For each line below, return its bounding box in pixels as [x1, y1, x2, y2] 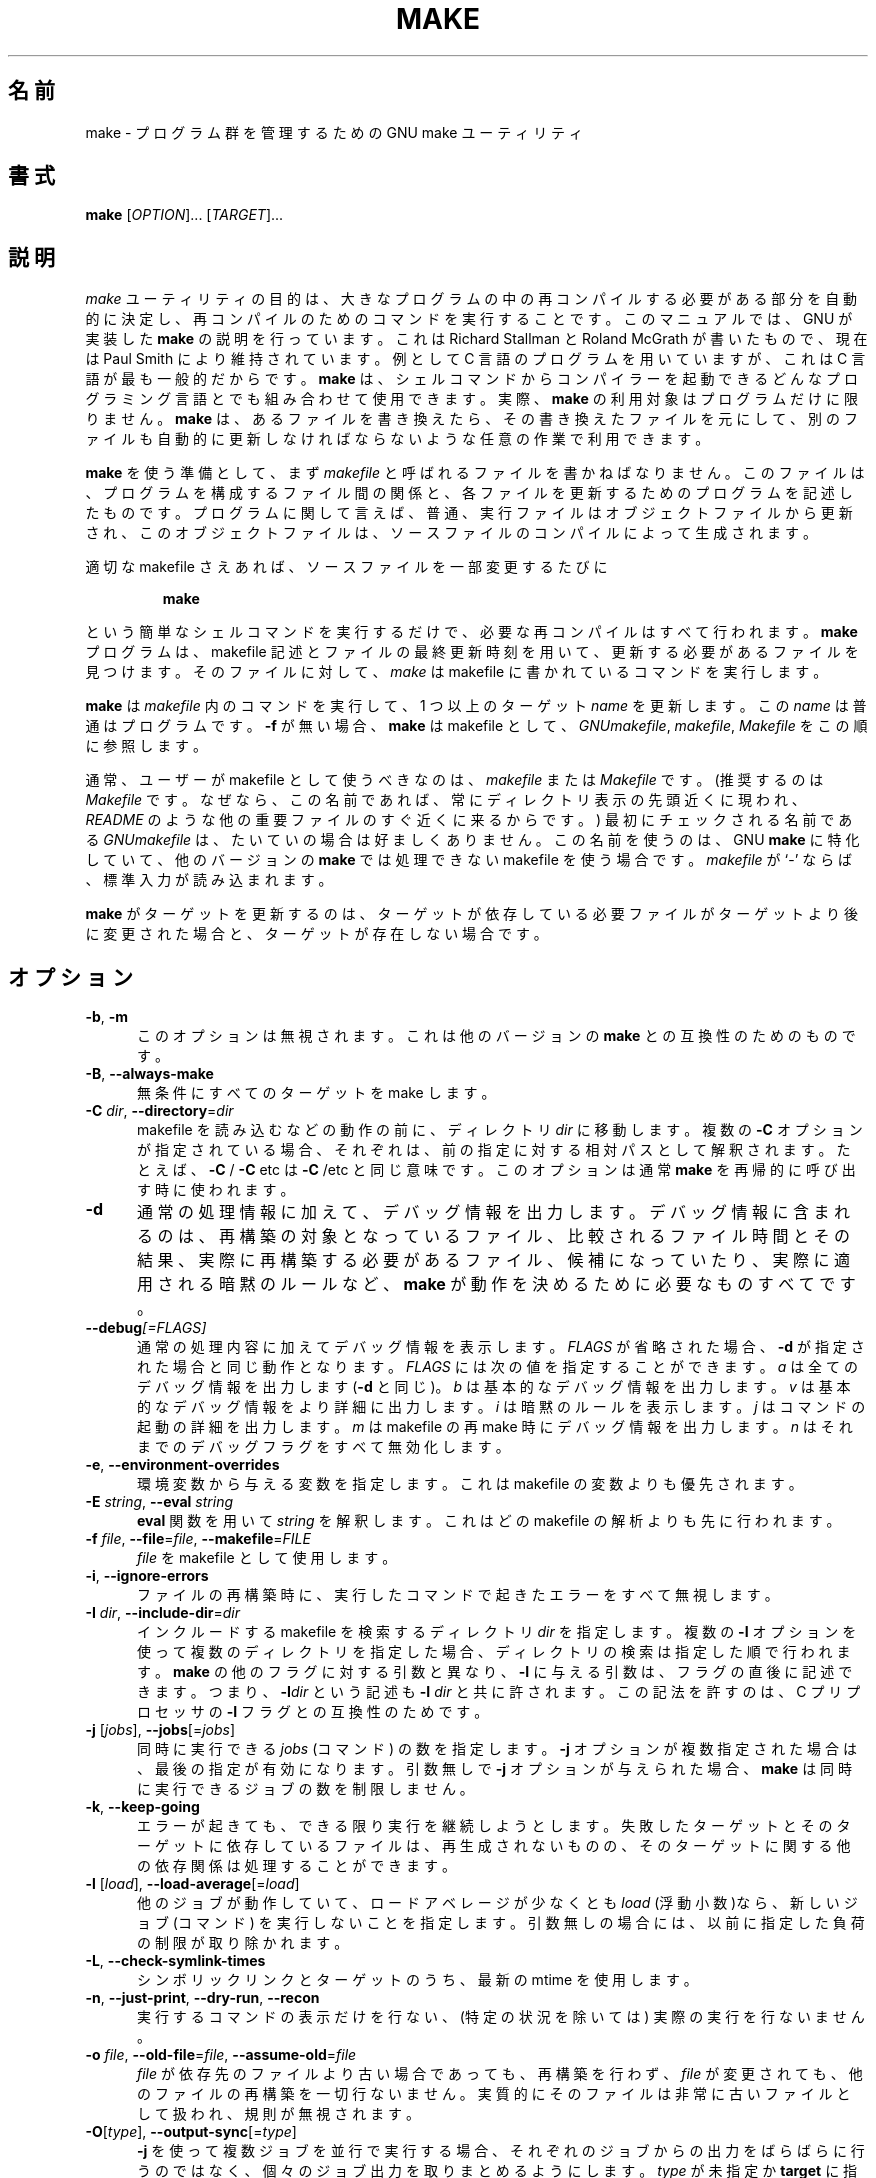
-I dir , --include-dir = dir [85, 1604, 240, 1622]
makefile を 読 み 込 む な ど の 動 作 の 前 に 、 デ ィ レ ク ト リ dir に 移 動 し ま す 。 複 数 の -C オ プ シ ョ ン [137, 1121, 863, 1139]
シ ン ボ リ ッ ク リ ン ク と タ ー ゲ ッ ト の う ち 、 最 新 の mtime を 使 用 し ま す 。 [137, 1971, 698, 1989]
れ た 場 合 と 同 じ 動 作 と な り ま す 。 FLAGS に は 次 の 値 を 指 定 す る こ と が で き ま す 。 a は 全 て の [137, 1358, 858, 1376]
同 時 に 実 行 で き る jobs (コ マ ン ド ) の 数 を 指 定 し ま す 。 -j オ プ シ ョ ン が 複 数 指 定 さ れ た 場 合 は [137, 1740, 857, 1758]
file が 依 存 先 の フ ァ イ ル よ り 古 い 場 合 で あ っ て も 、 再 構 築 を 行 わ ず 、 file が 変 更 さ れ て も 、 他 [137, 2065, 863, 2083]
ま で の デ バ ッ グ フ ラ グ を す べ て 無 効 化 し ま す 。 [137, 1438, 510, 1456]
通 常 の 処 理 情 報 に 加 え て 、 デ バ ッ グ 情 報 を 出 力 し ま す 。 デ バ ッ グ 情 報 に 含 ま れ [136, 1202, 850, 1223]
